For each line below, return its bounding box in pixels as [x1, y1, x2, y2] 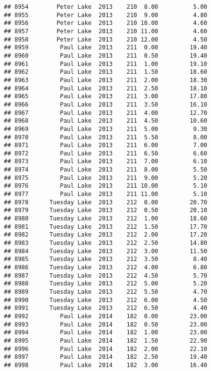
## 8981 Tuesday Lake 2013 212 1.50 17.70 [4, 223, 208, 230]
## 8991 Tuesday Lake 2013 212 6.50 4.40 [4, 305, 208, 312]
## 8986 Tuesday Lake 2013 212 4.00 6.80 [4, 264, 208, 271]
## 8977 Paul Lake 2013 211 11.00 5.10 [4, 191, 208, 198]
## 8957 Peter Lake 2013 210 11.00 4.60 [4, 27, 208, 35]
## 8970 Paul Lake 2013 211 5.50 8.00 [4, 133, 208, 141]
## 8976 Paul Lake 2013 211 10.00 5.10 [4, 182, 208, 190]
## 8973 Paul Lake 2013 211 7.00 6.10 [4, 158, 208, 165]
